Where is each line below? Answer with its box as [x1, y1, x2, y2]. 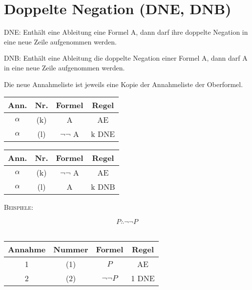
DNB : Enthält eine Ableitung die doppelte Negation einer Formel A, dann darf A [4, 53, 248, 63]
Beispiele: [4, 202, 34, 212]
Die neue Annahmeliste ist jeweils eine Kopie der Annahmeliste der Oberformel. [4, 79, 243, 89]
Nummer [53, 244, 88, 255]
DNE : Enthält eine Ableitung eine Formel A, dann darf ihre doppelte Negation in [4, 27, 248, 37]
